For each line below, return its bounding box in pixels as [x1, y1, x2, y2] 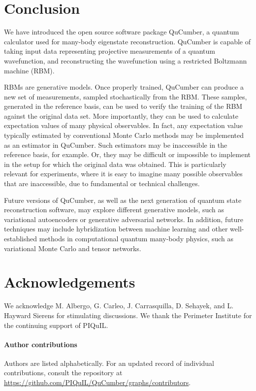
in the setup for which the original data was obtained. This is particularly [4, 159, 226, 169]
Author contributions [4, 339, 77, 349]
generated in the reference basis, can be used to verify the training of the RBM [4, 101, 243, 111]
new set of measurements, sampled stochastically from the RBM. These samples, [4, 91, 247, 101]
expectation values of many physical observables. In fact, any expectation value [4, 120, 243, 130]
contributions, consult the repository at [4, 367, 123, 378]
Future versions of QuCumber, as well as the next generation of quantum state [4, 195, 242, 205]
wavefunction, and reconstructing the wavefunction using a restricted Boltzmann [4, 55, 247, 65]
